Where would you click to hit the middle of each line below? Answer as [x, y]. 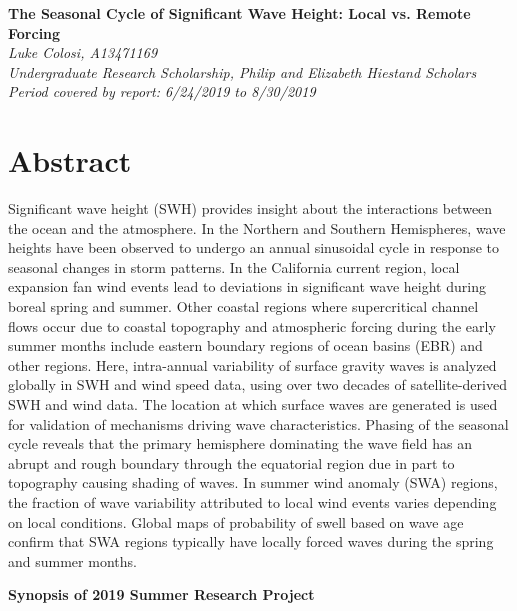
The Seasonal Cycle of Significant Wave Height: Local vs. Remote [239, 13]
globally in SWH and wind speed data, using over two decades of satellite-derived [257, 384]
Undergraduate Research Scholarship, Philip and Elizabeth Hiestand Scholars [242, 71]
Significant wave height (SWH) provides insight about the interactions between [250, 208]
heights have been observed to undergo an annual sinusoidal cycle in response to [253, 247]
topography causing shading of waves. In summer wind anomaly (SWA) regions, [253, 482]
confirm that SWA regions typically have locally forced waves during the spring [251, 541]
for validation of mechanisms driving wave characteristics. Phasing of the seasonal [258, 423]
